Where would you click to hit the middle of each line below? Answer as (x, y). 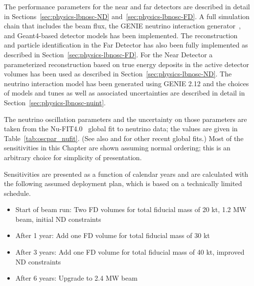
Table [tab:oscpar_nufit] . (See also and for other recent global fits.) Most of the (124, 138)
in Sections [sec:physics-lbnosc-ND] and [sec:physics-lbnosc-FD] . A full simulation (127, 16)
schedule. (17, 193)
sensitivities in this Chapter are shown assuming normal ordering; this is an (117, 148)
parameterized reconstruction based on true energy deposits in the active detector (127, 64)
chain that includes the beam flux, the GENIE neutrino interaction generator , (122, 26)
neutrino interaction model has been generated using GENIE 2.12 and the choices (127, 83)
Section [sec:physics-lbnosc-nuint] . (55, 102)
